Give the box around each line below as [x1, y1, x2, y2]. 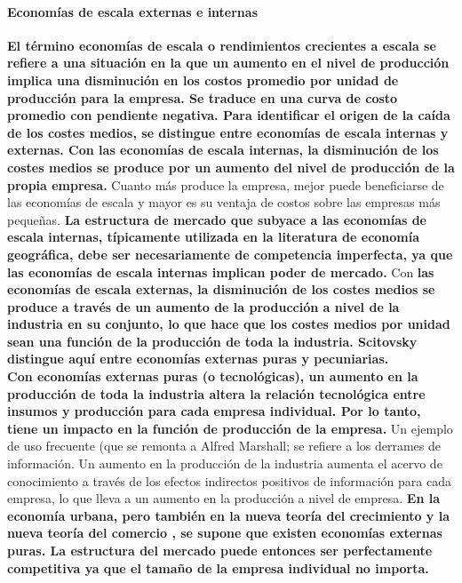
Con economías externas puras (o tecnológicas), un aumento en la [7, 367, 418, 386]
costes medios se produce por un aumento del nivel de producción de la [7, 157, 455, 176]
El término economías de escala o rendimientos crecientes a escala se [7, 36, 436, 54]
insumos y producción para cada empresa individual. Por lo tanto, [7, 402, 421, 420]
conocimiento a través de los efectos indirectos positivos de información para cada [7, 471, 451, 490]
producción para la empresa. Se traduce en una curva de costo [7, 88, 398, 107]
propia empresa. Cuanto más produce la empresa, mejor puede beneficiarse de [7, 175, 444, 194]
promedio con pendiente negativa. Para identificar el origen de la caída [7, 106, 450, 124]
